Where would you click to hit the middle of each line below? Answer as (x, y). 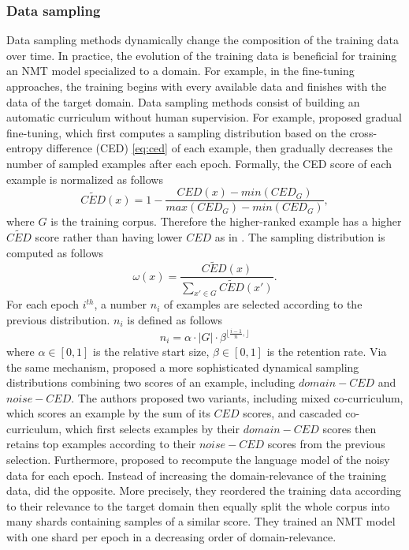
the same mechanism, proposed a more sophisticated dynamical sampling (183, 367)
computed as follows (55, 252)
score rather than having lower (109, 237)
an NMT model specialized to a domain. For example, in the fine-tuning (180, 71)
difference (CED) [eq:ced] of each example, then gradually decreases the (219, 148)
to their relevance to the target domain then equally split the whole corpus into (198, 505)
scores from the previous (326, 444)
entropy (25, 148)
